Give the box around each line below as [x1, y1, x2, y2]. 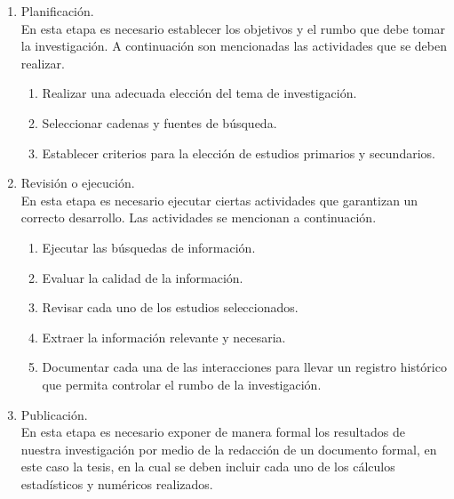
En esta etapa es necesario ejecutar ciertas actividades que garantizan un [20, 190, 418, 209]
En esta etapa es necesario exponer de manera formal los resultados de [20, 423, 405, 441]
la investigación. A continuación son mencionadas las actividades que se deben [20, 36, 447, 55]
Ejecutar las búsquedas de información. [42, 237, 256, 256]
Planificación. [20, 2, 94, 20]
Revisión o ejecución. [20, 173, 135, 192]
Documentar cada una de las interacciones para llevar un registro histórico [42, 358, 447, 376]
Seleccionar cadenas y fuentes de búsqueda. [42, 113, 277, 132]
